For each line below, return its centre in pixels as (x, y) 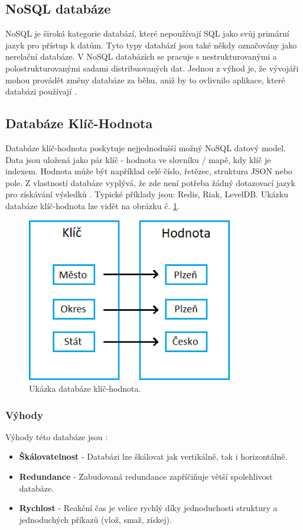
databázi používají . (41, 91)
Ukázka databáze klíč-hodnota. (85, 388)
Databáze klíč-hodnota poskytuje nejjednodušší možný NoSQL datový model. (146, 147)
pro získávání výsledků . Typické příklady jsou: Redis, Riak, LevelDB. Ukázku (147, 194)
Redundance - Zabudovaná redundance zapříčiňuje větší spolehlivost (146, 477)
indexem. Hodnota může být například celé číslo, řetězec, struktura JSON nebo (149, 171)
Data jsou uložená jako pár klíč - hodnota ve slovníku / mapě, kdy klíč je (138, 159)
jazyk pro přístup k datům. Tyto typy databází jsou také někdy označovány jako (151, 45)
